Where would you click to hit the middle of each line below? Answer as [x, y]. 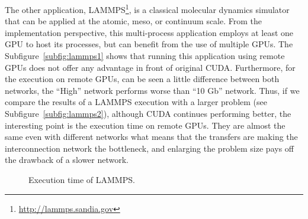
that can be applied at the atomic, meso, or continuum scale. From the [134, 21]
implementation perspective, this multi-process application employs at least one [149, 32]
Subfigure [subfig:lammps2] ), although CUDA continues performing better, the [148, 113]
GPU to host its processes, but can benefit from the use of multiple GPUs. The [149, 44]
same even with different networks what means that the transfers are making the [151, 137]
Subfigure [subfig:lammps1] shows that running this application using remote [145, 56]
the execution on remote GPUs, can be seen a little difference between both [142, 79]
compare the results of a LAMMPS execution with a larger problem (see [136, 102]
